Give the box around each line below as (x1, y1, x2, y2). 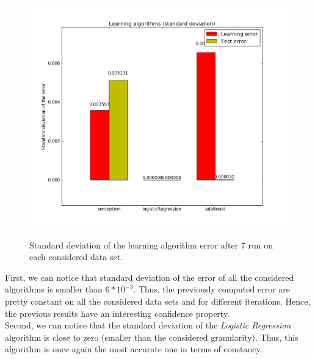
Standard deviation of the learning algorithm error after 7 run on (29, 238, 273, 251)
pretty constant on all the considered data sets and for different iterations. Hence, (5, 295, 311, 308)
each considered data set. (29, 250, 123, 263)
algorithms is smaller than (5, 283, 103, 296)
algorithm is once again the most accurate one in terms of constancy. (5, 343, 262, 355)
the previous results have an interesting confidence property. (5, 306, 230, 319)
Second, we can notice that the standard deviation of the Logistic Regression (5, 319, 291, 332)
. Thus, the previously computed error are (133, 283, 291, 296)
